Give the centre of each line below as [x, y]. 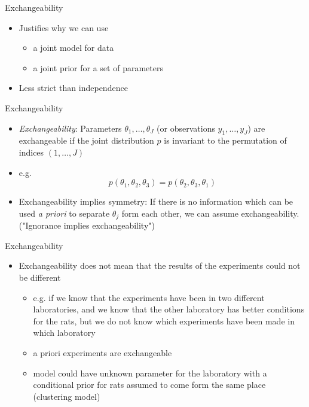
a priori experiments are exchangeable [103, 352]
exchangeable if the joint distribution [86, 140]
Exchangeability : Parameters [70, 128]
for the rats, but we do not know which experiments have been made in [164, 321]
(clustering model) [67, 396]
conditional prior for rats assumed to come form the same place [149, 385]
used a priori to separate [64, 213]
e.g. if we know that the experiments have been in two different [149, 297]
